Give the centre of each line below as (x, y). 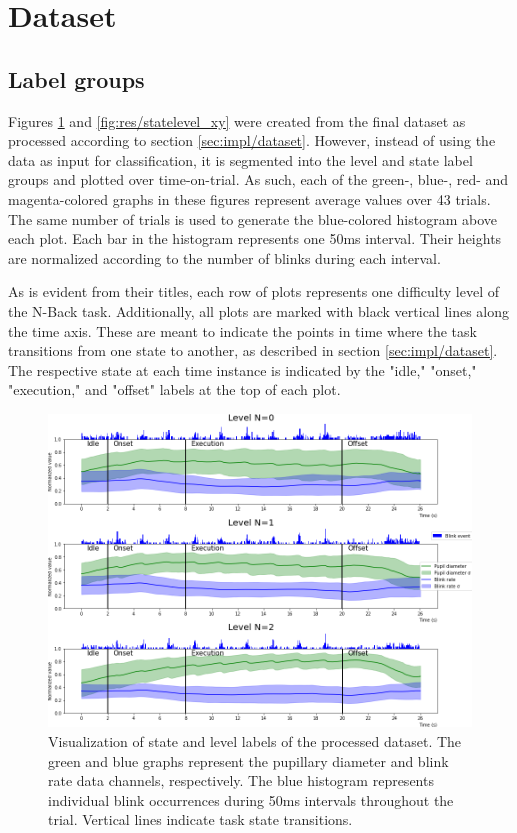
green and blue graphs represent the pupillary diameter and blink (248, 760)
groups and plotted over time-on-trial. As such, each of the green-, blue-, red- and (258, 179)
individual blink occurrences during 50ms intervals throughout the (251, 799)
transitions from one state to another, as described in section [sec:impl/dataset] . (253, 350)
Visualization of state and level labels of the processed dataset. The (255, 741)
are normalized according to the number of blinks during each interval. (224, 257)
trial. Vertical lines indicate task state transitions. (200, 819)
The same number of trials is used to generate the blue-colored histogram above (252, 218)
